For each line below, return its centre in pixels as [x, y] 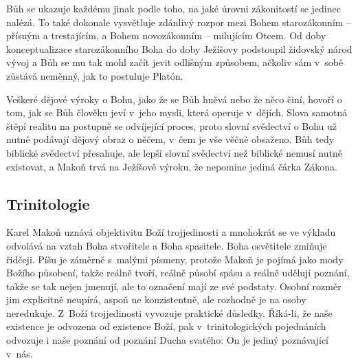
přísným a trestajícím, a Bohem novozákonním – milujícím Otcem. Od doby [166, 35]
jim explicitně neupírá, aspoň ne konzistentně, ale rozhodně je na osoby [156, 299]
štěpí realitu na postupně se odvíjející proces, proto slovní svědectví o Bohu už [172, 125]
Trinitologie [48, 203]
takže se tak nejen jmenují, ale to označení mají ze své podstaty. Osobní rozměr [174, 286]
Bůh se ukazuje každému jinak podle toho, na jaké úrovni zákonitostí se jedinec [174, 8]
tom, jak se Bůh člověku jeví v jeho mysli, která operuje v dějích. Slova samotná [177, 112]
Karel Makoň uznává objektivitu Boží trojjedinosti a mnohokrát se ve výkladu [171, 232]
